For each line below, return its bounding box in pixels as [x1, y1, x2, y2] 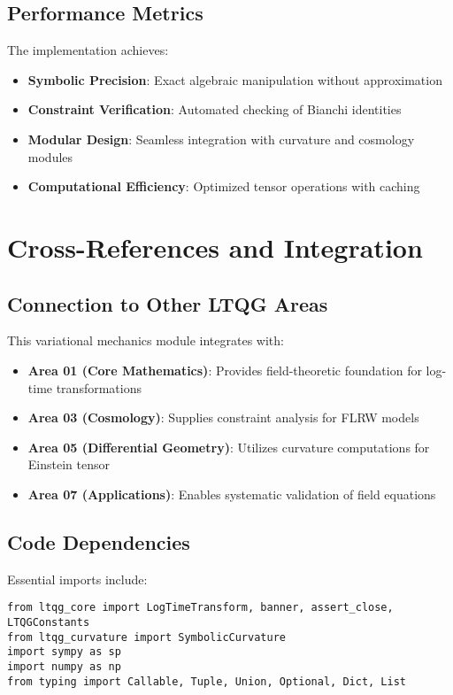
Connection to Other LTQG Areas [7, 290, 328, 317]
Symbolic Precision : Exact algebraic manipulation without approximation [27, 70, 442, 89]
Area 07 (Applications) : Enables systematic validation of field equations [27, 484, 436, 503]
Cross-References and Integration [7, 228, 423, 265]
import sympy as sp [7, 645, 121, 659]
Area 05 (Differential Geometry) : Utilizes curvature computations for [27, 437, 430, 456]
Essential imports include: [7, 569, 148, 588]
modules [27, 147, 73, 166]
